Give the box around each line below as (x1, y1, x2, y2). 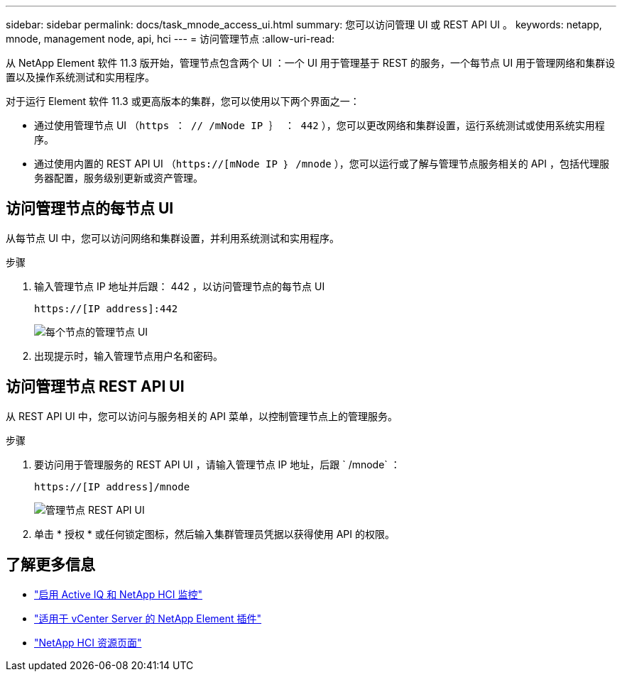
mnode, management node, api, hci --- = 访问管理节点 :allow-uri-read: (6, 33, 335, 45)
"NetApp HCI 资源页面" (34, 636, 142, 649)
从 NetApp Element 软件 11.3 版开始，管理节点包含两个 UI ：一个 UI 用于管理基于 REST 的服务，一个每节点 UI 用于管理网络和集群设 (6, 57, 616, 69)
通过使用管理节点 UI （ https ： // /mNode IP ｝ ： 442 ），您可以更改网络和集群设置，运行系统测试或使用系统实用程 (34, 119, 605, 131)
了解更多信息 (6, 556, 95, 574)
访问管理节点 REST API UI (6, 378, 185, 396)
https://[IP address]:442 (34, 302, 178, 314)
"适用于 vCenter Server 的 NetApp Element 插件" (34, 612, 262, 624)
